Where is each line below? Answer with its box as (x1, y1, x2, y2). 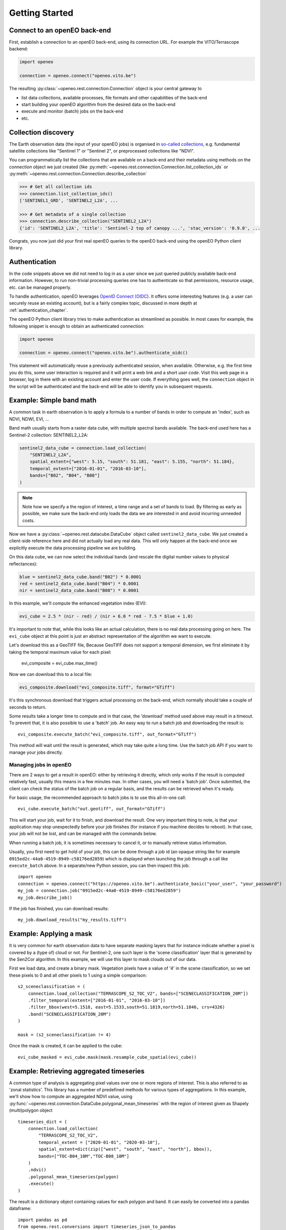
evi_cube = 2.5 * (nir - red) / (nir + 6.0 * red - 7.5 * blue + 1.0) (19, 614, 194, 619)
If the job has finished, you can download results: (9, 906, 109, 911)
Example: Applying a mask (9, 930, 92, 938)
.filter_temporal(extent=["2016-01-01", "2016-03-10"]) (28, 998, 166, 1003)
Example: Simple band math (9, 396, 97, 404)
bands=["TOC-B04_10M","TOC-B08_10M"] (38, 1153, 130, 1159)
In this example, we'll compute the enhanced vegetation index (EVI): (9, 600, 147, 606)
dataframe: (9, 1205, 31, 1211)
